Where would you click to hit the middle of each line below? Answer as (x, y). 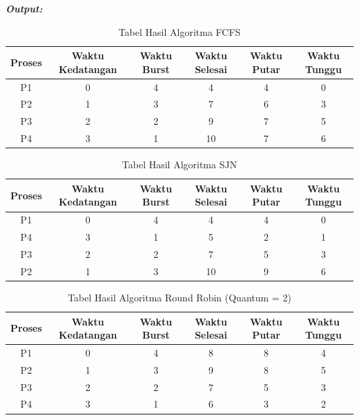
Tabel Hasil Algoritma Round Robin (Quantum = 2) (179, 297)
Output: (24, 8)
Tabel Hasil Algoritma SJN (179, 164)
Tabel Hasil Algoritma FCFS (179, 31)
